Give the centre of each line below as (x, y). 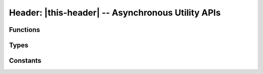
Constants (25, 61)
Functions (25, 30)
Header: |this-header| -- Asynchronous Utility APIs (115, 13)
